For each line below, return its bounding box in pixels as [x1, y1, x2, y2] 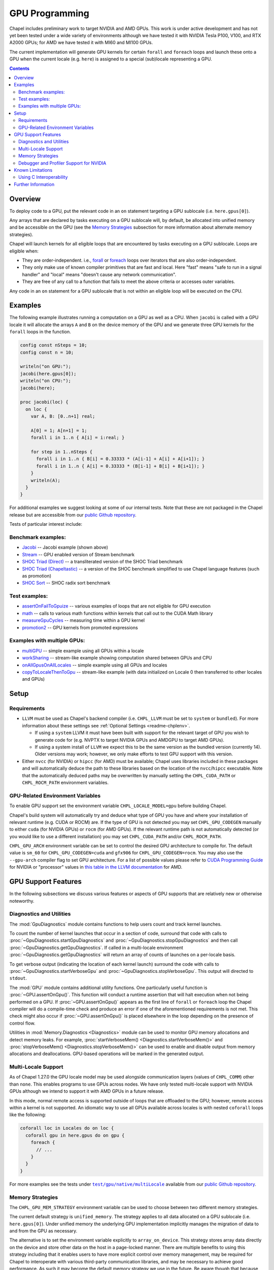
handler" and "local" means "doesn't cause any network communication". [22, 271, 177, 277]
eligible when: [9, 248, 39, 254]
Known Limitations [14, 167, 53, 173]
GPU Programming [9, 8, 90, 19]
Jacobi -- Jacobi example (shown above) [22, 544, 109, 551]
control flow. [9, 1020, 36, 1026]
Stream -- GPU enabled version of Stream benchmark [22, 551, 134, 557]
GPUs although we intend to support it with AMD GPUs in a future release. [9, 1088, 164, 1094]
